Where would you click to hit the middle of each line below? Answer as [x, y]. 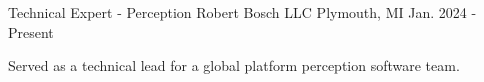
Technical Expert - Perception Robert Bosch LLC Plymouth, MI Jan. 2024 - [242, 12]
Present [31, 31]
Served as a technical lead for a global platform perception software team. [234, 65]
